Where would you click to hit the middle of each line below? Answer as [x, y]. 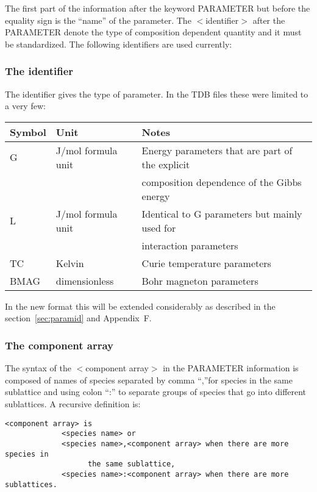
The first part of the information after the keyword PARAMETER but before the [158, 8]
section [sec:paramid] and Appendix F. [78, 318]
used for [159, 227]
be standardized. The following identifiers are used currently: [119, 44]
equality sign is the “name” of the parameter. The [98, 20]
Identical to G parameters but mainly [222, 213]
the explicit [166, 164]
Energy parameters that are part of [217, 150]
